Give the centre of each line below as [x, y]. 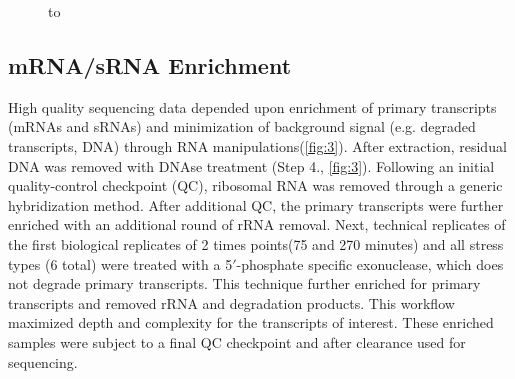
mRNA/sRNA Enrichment [150, 64]
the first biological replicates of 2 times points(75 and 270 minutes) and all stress [256, 243]
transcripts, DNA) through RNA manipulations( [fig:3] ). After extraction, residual [257, 145]
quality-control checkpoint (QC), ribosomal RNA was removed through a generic [255, 185]
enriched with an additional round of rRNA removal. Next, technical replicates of [257, 224]
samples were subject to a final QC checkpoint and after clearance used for [237, 341]
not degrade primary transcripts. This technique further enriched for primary [244, 283]
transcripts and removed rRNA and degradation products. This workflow [231, 302]
